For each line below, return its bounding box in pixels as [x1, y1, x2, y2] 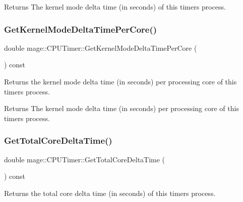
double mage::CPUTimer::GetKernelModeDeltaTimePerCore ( [4, 42, 197, 53]
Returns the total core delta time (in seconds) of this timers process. [4, 187, 216, 198]
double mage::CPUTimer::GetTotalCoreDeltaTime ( [4, 154, 165, 164]
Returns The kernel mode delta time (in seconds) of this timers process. [4, 2, 226, 12]
